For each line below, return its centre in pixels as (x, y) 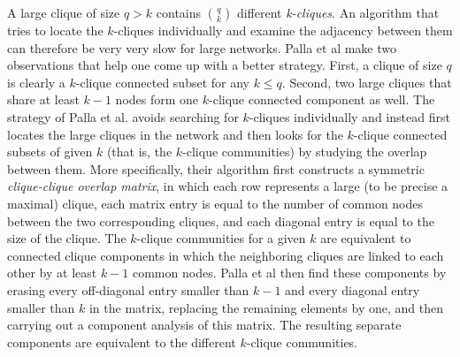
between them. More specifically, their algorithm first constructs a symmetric (216, 168)
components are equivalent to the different (122, 342)
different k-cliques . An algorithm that (338, 12)
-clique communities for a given (221, 238)
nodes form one (157, 99)
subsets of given (50, 152)
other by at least (52, 273)
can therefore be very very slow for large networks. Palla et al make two (202, 47)
